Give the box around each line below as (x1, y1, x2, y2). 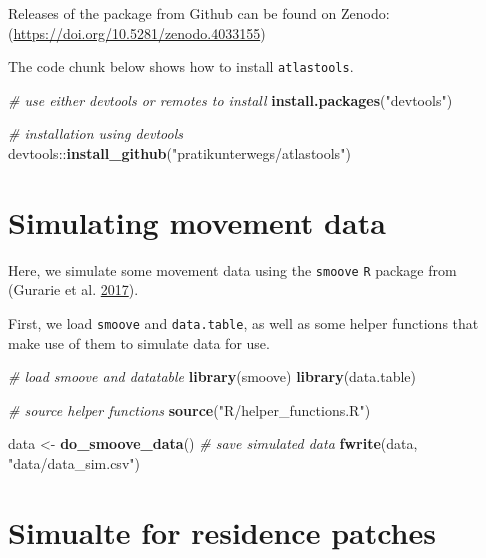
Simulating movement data (8, 201, 386, 242)
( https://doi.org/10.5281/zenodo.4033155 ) (8, 22, 266, 43)
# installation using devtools (8, 123, 183, 144)
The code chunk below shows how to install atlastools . (8, 56, 354, 77)
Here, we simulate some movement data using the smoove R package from (8, 259, 457, 280)
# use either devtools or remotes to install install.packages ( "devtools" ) (8, 89, 453, 110)
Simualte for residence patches (8, 511, 436, 552)
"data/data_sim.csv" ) (8, 453, 140, 474)
